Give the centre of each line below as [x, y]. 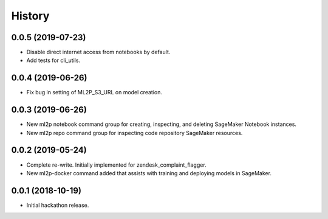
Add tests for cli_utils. [53, 60]
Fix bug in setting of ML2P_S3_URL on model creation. [94, 92]
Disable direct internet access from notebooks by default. [98, 52]
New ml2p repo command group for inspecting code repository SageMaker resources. [135, 133]
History [30, 16]
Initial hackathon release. [58, 205]
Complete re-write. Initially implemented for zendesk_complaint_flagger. [116, 165]
